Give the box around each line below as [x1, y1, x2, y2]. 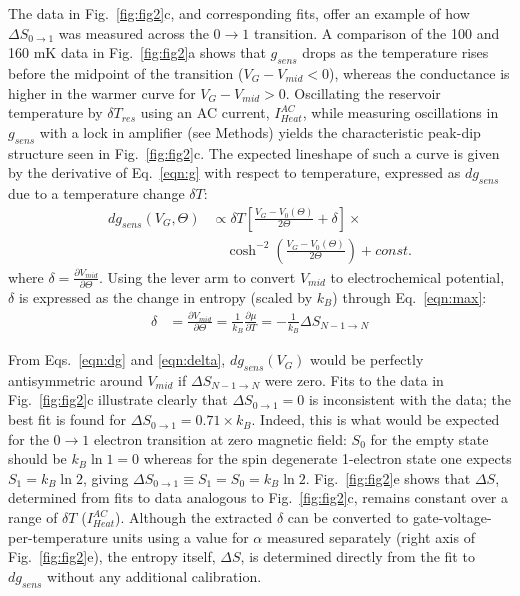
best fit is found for [8, 409, 127, 430]
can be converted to [287, 507, 409, 528]
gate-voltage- [412, 507, 492, 528]
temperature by [8, 102, 103, 123]
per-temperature [8, 526, 108, 547]
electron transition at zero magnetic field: [93, 428, 347, 449]
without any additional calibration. [47, 565, 262, 586]
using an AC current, [140, 102, 270, 123]
